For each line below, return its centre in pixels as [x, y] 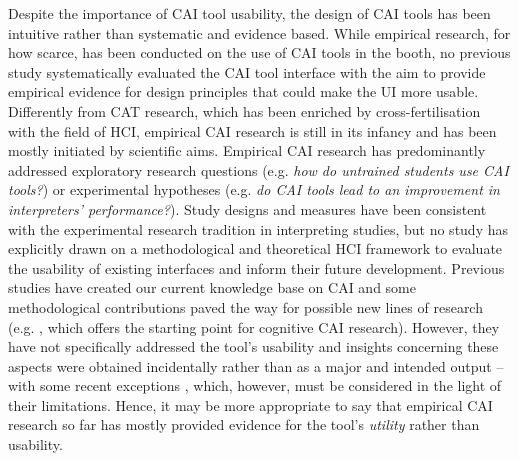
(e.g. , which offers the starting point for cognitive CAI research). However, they [254, 326]
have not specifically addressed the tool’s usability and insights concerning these [253, 346]
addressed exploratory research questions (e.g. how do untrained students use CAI [258, 169]
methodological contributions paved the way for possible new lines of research [245, 306]
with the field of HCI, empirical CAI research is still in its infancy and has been [252, 130]
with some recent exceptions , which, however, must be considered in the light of [255, 385]
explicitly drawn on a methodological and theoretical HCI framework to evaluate [255, 248]
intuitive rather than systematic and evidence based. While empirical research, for [259, 32]
